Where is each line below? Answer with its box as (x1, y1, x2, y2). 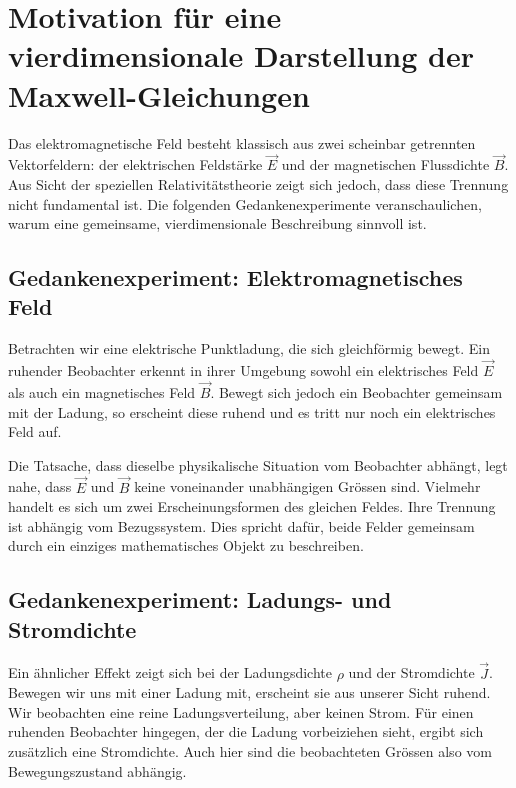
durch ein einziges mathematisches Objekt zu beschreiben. (8, 535, 364, 556)
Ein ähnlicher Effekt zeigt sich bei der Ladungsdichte (8, 662, 332, 683)
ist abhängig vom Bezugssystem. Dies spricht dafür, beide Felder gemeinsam (8, 515, 475, 536)
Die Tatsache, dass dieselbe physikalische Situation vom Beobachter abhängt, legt (8, 454, 508, 475)
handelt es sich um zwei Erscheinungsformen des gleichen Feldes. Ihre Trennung (8, 496, 496, 517)
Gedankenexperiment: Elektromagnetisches (8, 262, 463, 293)
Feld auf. (8, 421, 62, 442)
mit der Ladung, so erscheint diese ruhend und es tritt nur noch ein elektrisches (8, 401, 496, 422)
